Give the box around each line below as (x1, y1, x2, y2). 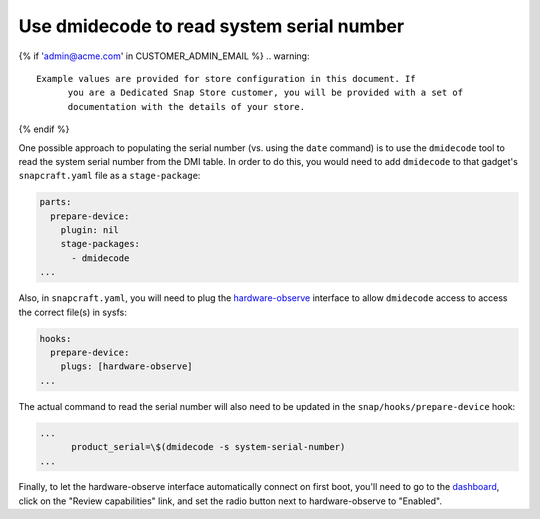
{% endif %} (18, 123, 70, 135)
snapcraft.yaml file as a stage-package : (18, 170, 201, 182)
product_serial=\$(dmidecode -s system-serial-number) (71, 441, 346, 453)
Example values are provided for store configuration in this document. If (36, 73, 416, 84)
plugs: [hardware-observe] (60, 361, 194, 372)
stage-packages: (60, 238, 140, 250)
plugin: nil (60, 225, 120, 236)
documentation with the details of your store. (67, 101, 305, 112)
